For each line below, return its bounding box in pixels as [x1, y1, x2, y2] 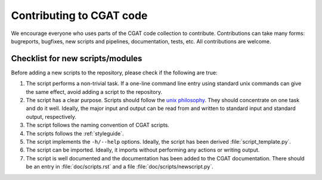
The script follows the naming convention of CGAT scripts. [26, 122, 170, 129]
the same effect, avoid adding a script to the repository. [26, 88, 162, 95]
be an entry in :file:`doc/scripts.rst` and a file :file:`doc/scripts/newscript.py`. [26, 163, 214, 170]
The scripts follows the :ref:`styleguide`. [26, 130, 125, 137]
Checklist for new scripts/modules [11, 53, 143, 64]
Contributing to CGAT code [11, 9, 148, 22]
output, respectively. [26, 113, 77, 120]
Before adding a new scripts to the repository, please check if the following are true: [11, 69, 218, 76]
